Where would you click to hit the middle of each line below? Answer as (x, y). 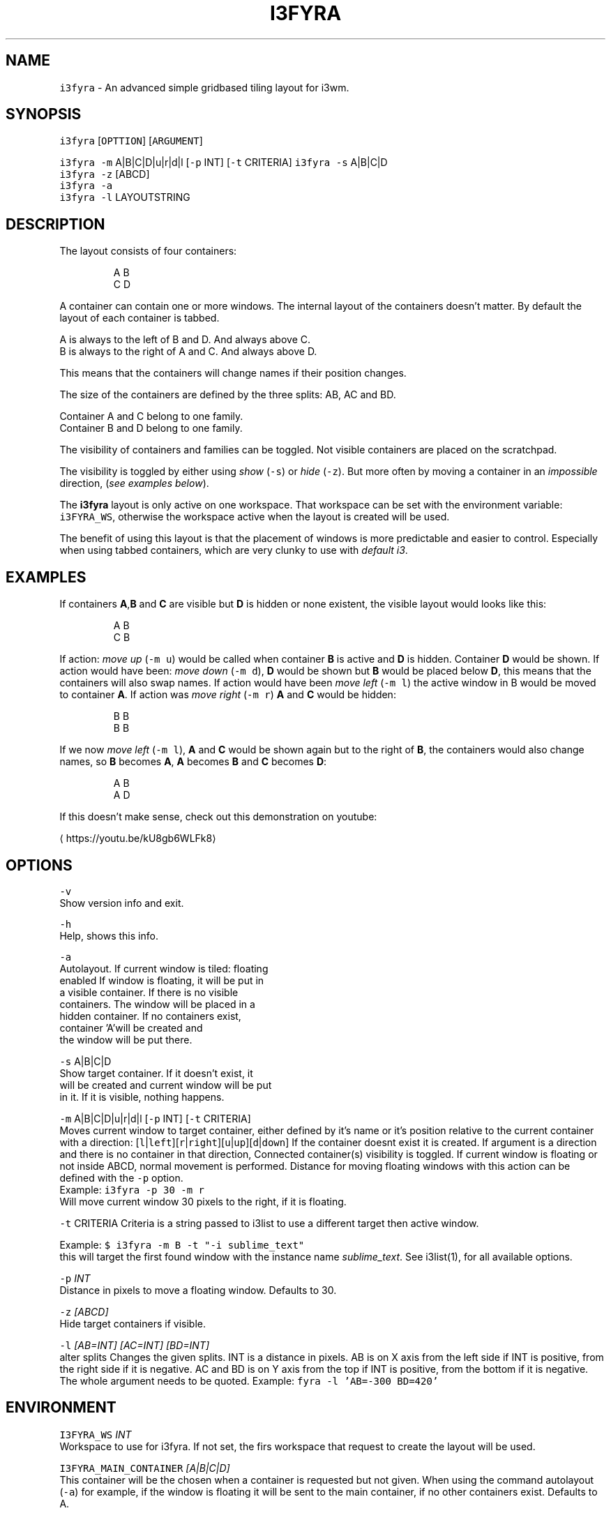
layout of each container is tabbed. (139, 318)
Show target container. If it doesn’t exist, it (156, 1073)
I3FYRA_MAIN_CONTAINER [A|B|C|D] (145, 1468)
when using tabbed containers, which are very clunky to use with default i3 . (234, 550)
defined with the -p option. (121, 1177)
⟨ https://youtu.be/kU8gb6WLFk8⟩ (138, 838)
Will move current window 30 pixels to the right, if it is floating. (203, 1201)
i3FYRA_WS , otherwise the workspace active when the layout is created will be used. (255, 517)
